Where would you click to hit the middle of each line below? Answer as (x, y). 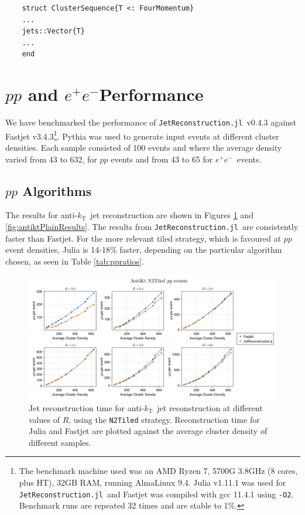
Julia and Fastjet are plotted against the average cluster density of (148, 431)
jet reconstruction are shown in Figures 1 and (172, 215)
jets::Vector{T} (54, 31)
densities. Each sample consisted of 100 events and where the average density (144, 147)
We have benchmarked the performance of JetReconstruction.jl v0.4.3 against (151, 122)
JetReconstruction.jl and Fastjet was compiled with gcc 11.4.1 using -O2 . (156, 494)
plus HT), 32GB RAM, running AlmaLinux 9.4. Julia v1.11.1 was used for (152, 482)
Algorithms (57, 190)
